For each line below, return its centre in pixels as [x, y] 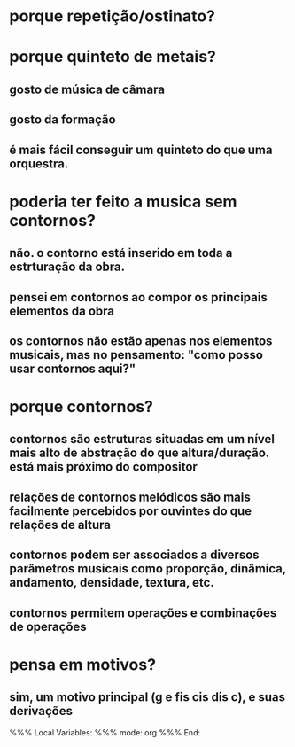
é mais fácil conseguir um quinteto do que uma [141, 149]
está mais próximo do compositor [103, 467]
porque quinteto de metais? [113, 57]
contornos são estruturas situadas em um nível [142, 439]
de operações [48, 626]
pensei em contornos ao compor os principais [138, 297]
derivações [41, 711]
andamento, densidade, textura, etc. [112, 583]
